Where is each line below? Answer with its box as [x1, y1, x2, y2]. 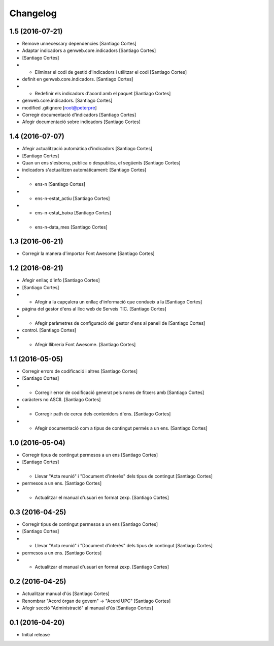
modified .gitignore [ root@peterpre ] [22, 104, 97, 110]
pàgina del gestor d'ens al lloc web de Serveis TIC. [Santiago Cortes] [22, 305, 167, 312]
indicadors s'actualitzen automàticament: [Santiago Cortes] [22, 167, 147, 173]
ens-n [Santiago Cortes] [35, 181, 86, 187]
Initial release [22, 632, 50, 638]
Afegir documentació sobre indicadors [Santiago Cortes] [22, 119, 141, 125]
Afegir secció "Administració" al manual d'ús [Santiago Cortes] [22, 605, 153, 611]
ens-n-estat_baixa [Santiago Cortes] [35, 209, 112, 216]
